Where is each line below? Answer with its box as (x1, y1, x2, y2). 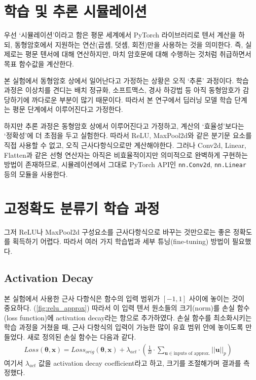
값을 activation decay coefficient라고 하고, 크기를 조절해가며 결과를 (38, 357, 241, 368)
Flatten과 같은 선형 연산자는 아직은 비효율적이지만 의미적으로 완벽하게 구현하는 (4, 149, 248, 160)
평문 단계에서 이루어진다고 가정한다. (12, 104, 123, 114)
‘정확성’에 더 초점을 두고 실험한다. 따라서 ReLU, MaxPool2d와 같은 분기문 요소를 (4, 130, 252, 140)
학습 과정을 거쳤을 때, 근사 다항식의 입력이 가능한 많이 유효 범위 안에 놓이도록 (4, 322, 243, 332)
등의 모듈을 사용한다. (4, 169, 68, 179)
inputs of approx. (174, 351, 210, 356)
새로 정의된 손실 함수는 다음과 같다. (27, 331, 136, 342)
